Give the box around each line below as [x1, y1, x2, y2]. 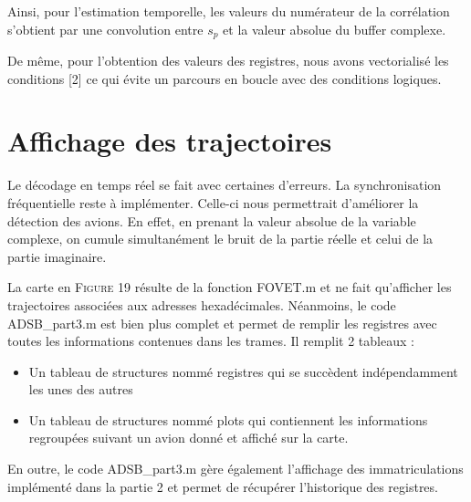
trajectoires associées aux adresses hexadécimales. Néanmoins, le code [7, 295, 396, 314]
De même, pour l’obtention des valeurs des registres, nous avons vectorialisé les [7, 51, 449, 70]
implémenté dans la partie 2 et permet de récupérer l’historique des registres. [7, 476, 438, 496]
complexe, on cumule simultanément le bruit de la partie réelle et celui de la [7, 229, 434, 248]
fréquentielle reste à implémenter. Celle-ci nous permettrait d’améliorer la [7, 193, 419, 212]
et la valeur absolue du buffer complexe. [223, 19, 446, 38]
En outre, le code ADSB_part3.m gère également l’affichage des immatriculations [7, 459, 464, 478]
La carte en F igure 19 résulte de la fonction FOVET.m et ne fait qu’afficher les [7, 277, 452, 297]
